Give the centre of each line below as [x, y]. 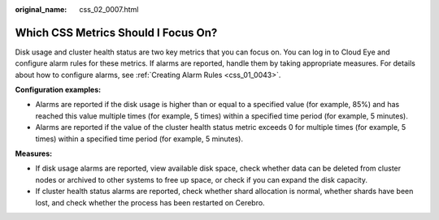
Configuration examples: [58, 90]
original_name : [41, 9]
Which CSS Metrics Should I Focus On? [116, 32]
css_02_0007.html [109, 9]
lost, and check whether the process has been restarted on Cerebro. [150, 202]
